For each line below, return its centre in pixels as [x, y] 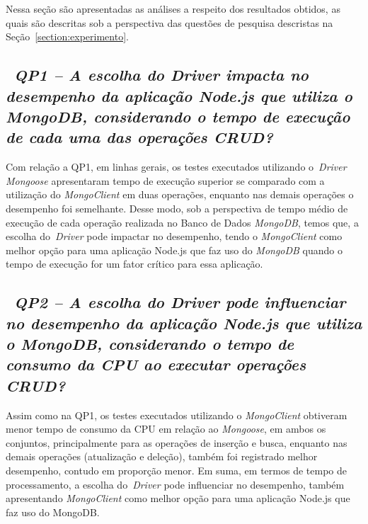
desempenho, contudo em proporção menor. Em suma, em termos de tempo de [176, 471]
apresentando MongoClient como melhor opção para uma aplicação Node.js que [178, 498]
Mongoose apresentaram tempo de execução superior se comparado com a [165, 180]
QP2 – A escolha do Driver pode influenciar [180, 302]
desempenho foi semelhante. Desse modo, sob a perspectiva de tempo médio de [177, 208]
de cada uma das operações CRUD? [139, 137]
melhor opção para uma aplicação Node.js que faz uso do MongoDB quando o [174, 250]
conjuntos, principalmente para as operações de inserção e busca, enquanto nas [177, 442]
